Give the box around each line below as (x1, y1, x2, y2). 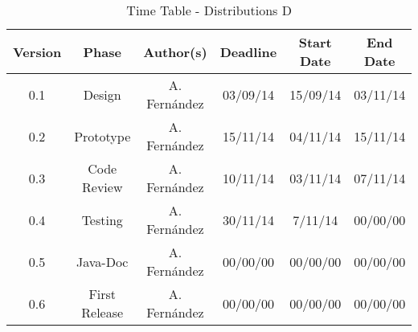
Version (13, 42, 62, 61)
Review (82, 178, 123, 196)
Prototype (74, 126, 131, 146)
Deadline (219, 42, 277, 61)
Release (81, 303, 124, 322)
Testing (81, 210, 123, 229)
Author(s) (143, 42, 207, 61)
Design (83, 84, 121, 104)
